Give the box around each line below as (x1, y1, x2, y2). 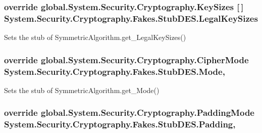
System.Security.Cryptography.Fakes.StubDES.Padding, (4, 118, 236, 130)
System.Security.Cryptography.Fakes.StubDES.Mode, (4, 65, 225, 77)
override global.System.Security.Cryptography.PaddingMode (4, 106, 254, 119)
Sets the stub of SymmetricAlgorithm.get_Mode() (4, 84, 160, 95)
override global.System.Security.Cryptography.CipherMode (4, 53, 249, 66)
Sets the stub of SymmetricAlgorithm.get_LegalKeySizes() (4, 32, 186, 42)
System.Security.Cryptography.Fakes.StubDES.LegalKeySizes (4, 12, 258, 24)
